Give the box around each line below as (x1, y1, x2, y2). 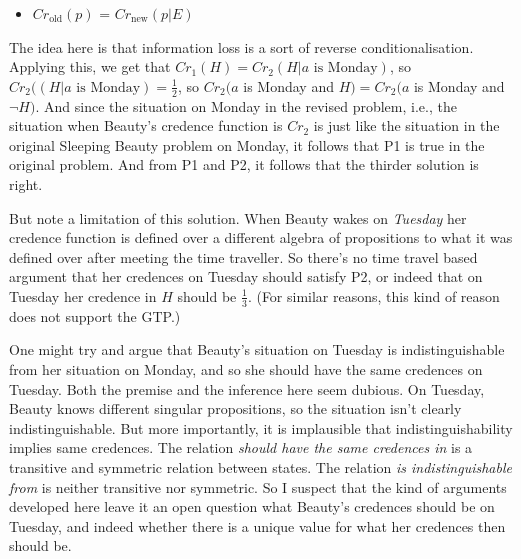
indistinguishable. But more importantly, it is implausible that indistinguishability (9, 417, 513, 438)
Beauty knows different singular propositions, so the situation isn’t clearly (9, 398, 462, 419)
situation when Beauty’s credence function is (9, 115, 283, 136)
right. (9, 173, 43, 194)
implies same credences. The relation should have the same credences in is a (9, 437, 473, 458)
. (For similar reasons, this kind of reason (247, 285, 500, 306)
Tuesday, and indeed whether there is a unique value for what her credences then (9, 515, 506, 536)
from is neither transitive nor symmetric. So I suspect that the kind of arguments (9, 476, 507, 497)
